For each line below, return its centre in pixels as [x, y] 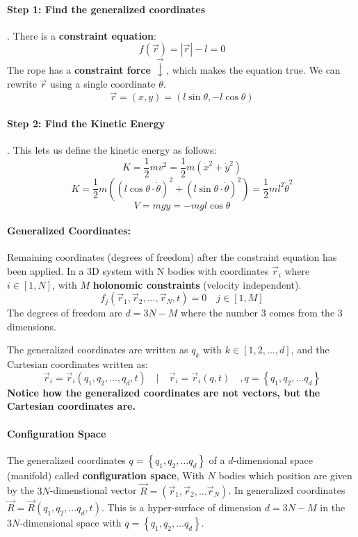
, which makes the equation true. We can [253, 70]
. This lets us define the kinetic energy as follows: [112, 150]
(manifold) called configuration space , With [106, 475]
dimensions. [32, 326]
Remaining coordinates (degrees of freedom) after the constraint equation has [172, 257]
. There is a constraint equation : [82, 35]
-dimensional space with [71, 522]
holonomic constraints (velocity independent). [197, 284]
